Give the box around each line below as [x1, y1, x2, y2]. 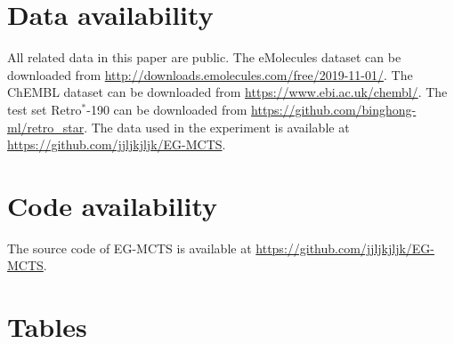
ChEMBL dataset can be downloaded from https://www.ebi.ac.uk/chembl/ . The [7, 83, 448, 101]
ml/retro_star [7, 117, 85, 136]
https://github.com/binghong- [251, 100, 417, 118]
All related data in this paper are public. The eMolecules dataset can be [7, 48, 401, 67]
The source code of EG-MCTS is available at [7, 238, 252, 257]
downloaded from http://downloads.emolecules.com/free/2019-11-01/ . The [7, 65, 413, 84]
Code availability [7, 187, 218, 223]
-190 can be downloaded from [86, 100, 247, 118]
